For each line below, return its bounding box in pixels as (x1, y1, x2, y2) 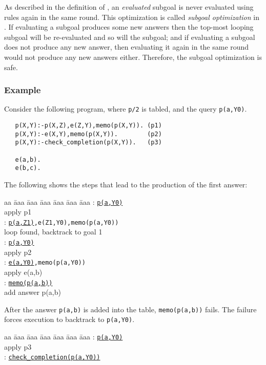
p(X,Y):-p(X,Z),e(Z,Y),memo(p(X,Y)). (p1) (15, 122, 162, 130)
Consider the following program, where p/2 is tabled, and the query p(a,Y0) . (4, 103, 247, 114)
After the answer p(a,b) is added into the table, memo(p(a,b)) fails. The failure (4, 304, 257, 314)
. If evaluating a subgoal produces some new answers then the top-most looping (4, 22, 254, 32)
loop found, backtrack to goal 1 (4, 226, 103, 237)
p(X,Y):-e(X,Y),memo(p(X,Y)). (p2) (15, 130, 162, 138)
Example (4, 83, 41, 96)
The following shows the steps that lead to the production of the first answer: (4, 179, 248, 189)
